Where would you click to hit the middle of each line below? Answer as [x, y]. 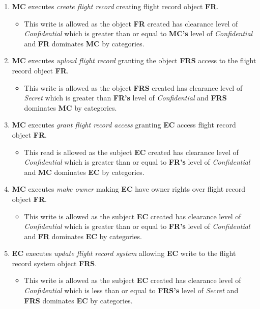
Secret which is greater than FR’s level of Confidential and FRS [125, 98]
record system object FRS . [54, 263]
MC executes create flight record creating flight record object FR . [115, 6]
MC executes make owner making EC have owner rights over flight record [129, 189]
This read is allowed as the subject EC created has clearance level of [131, 152]
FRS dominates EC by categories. [78, 300]
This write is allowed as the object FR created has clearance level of [131, 23]
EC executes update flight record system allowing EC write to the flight [124, 253]
